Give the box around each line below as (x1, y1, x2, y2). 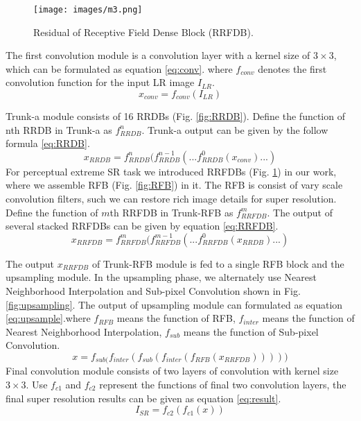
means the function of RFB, (116, 311, 236, 325)
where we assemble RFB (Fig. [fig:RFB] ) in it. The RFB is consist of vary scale (6, 178, 343, 192)
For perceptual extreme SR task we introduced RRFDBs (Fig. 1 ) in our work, (6, 164, 337, 178)
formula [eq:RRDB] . (6, 136, 90, 151)
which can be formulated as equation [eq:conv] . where (6, 61, 233, 76)
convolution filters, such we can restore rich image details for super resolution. (6, 191, 337, 205)
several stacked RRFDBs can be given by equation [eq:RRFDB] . (6, 218, 279, 233)
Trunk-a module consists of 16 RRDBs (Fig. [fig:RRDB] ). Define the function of (6, 109, 345, 123)
